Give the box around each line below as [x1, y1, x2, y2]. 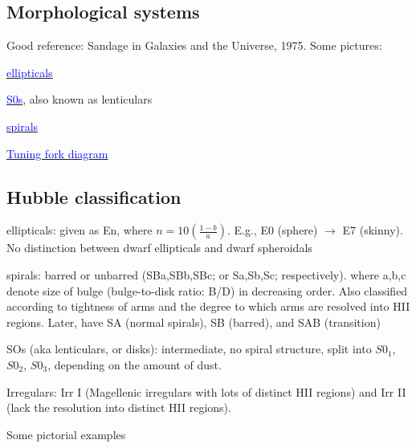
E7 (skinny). [342, 222, 403, 238]
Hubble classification [6, 184, 181, 209]
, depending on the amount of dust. [47, 356, 222, 373]
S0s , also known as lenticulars [6, 91, 153, 108]
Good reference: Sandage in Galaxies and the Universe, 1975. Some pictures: [6, 37, 382, 54]
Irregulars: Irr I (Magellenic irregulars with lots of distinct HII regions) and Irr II [6, 383, 406, 400]
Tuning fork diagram [6, 145, 108, 161]
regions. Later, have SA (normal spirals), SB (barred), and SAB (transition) [6, 313, 381, 330]
